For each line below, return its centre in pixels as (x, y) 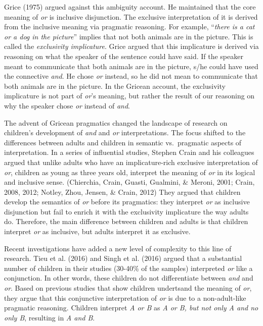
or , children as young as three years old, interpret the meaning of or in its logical (130, 172)
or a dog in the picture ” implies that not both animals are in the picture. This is (129, 36)
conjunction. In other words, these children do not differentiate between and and (129, 278)
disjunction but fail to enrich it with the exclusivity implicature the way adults (126, 211)
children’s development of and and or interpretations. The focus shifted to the (125, 132)
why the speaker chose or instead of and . (67, 105)
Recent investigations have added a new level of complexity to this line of (118, 248)
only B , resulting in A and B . (50, 317)
